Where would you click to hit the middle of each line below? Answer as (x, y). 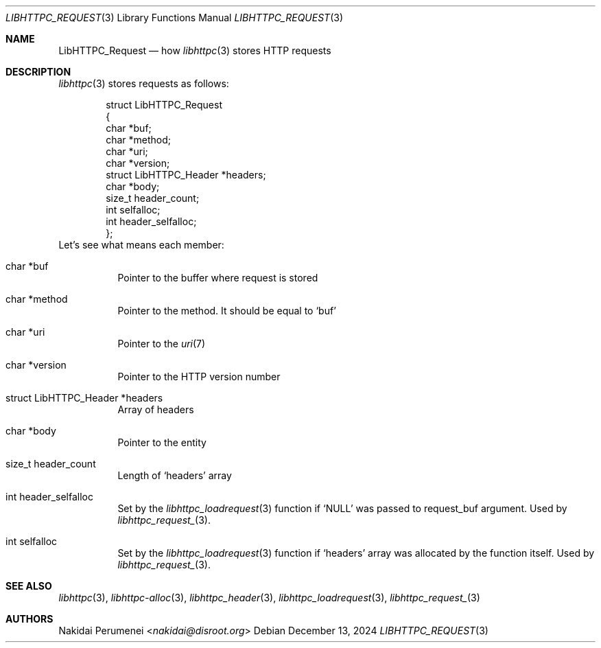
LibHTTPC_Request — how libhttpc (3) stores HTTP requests (195, 50)
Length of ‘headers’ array (175, 475)
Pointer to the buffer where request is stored (218, 278)
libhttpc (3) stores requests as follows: (144, 83)
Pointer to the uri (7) (162, 344)
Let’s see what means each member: (141, 245)
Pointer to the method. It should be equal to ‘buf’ (227, 311)
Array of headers (156, 409)
